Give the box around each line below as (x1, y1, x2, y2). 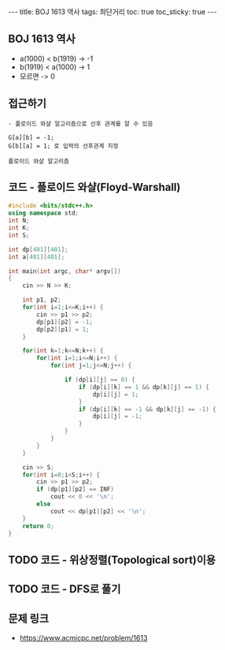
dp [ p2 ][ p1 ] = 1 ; (36, 325, 90, 333)
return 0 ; (22, 522, 55, 530)
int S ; (8, 231, 30, 239)
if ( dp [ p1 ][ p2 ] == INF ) (36, 485, 114, 494)
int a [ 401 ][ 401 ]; (8, 252, 65, 261)
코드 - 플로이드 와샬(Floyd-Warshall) (8, 181, 181, 194)
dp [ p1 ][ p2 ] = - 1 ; (36, 318, 93, 326)
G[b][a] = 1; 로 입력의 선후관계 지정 (8, 142, 119, 150)
